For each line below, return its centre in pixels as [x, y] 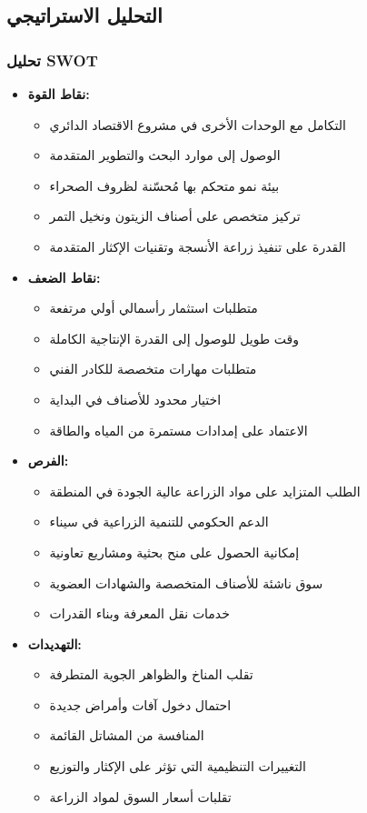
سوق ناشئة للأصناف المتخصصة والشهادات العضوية [186, 582]
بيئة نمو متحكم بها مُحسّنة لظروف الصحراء [164, 185]
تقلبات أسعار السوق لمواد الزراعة [140, 796]
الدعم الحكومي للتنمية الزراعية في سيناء [159, 522]
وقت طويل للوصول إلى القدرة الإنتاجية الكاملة [174, 338]
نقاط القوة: [59, 94]
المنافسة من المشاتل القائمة [127, 735]
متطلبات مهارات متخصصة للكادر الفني [153, 369]
